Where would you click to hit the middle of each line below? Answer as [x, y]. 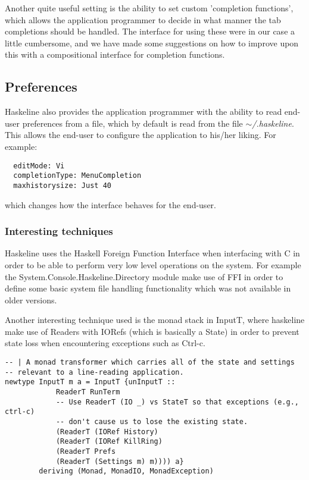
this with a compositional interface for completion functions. [115, 54]
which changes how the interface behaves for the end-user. [110, 204]
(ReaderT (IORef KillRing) [109, 442]
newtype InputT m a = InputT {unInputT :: [90, 382]
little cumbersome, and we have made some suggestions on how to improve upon [152, 43]
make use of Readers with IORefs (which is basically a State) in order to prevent [152, 331]
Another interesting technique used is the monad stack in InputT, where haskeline [155, 320]
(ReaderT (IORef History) [107, 432]
